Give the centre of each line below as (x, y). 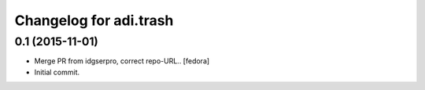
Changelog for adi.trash (94, 20)
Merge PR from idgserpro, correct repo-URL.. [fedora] (122, 61)
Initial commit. (57, 72)
